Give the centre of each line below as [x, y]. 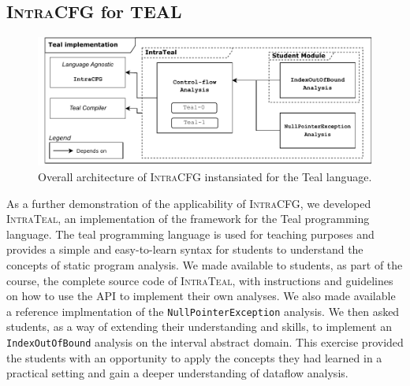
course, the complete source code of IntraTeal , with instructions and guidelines [200, 280]
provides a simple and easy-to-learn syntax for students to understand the [185, 249]
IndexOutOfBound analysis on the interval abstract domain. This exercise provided [205, 341]
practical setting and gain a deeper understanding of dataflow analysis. [177, 373]
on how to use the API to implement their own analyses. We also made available [201, 296]
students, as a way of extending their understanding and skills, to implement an [199, 327]
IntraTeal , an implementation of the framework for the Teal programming [188, 219]
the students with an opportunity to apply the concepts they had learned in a [194, 357]
